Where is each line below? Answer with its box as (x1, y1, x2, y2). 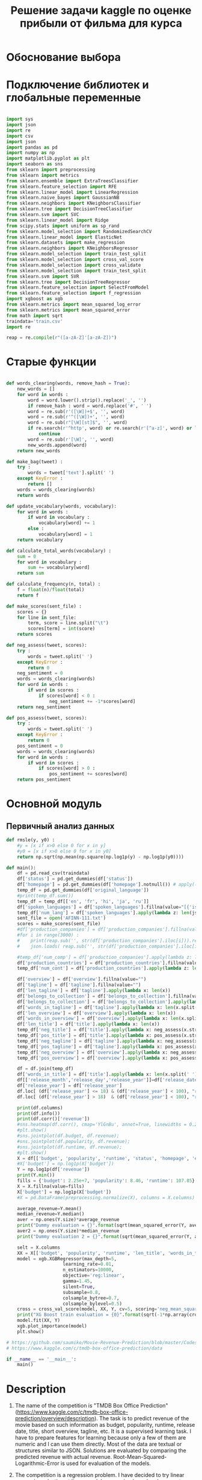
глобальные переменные (6, 91, 141, 104)
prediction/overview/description (14, 1415, 95, 1422)
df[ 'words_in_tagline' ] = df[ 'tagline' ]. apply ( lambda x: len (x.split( (17, 1004, 198, 1010)
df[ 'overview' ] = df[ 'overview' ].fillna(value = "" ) (17, 976, 147, 982)
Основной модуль (6, 797, 102, 811)
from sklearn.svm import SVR (6, 273, 79, 280)
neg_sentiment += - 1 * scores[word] (49, 698, 136, 704)
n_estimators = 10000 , (63, 1267, 114, 1273)
